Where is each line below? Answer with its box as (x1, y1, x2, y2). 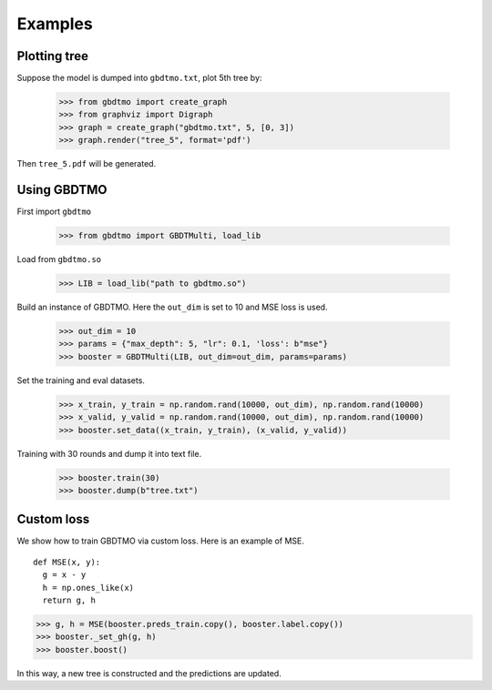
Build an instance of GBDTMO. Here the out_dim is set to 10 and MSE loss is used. (16, 301, 328, 313)
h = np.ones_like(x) (42, 583, 135, 593)
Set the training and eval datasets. (16, 374, 146, 386)
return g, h (42, 594, 96, 605)
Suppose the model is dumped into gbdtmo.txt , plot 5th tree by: (16, 73, 262, 84)
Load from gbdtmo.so (16, 254, 102, 265)
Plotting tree (16, 48, 89, 64)
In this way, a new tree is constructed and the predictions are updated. (16, 667, 282, 678)
